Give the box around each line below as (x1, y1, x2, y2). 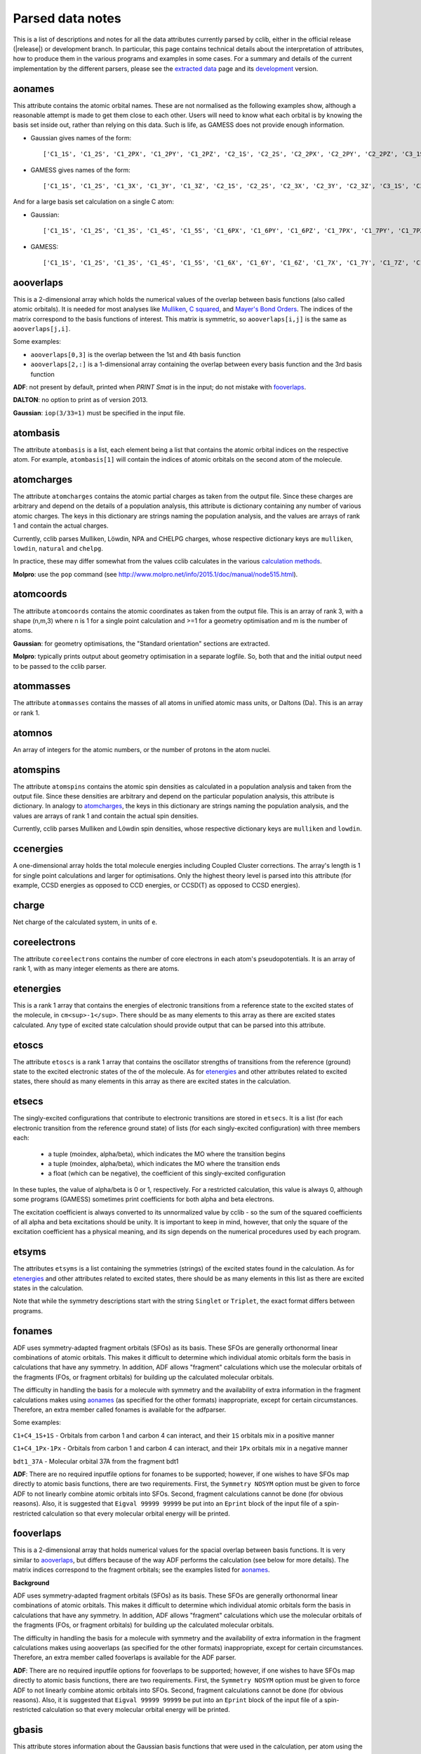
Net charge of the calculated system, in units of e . (13, 918, 158, 926)
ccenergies (13, 843, 64, 855)
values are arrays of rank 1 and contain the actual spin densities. (13, 811, 199, 820)
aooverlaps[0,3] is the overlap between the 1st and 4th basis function (30, 350, 241, 359)
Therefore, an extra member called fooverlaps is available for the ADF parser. (13, 1653, 236, 1662)
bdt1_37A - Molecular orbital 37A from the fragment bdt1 (13, 1457, 179, 1466)
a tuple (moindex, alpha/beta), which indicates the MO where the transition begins (48, 1149, 286, 1158)
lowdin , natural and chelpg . (13, 544, 103, 552)
